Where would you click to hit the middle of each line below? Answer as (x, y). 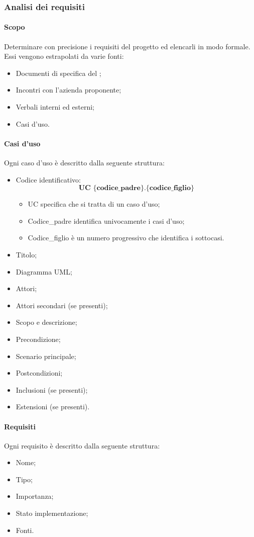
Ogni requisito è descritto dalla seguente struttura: (82, 445)
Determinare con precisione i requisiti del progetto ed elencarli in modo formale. (127, 46)
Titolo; (26, 254)
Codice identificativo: (48, 179)
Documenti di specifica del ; (58, 73)
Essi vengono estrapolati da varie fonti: (64, 56)
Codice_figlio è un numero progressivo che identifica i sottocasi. (126, 238)
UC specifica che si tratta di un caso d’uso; (94, 204)
